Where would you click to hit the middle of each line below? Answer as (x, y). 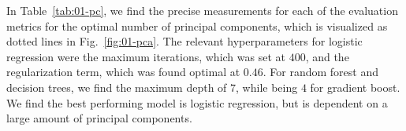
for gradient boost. (355, 87)
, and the (327, 56)
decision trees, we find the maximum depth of (117, 87)
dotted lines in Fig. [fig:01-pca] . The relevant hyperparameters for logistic (184, 41)
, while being (267, 87)
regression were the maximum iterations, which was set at (146, 56)
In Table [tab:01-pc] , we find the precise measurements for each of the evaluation (202, 10)
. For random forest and (320, 72)
